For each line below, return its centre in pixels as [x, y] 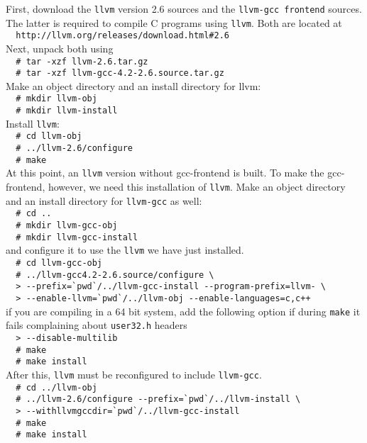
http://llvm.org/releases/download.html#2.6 [122, 36]
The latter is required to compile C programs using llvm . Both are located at [174, 22]
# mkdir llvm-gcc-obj [67, 226]
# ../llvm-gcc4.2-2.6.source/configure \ [115, 275]
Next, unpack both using [60, 48]
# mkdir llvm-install [67, 111]
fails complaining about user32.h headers [97, 325]
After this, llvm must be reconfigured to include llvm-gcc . [134, 374]
